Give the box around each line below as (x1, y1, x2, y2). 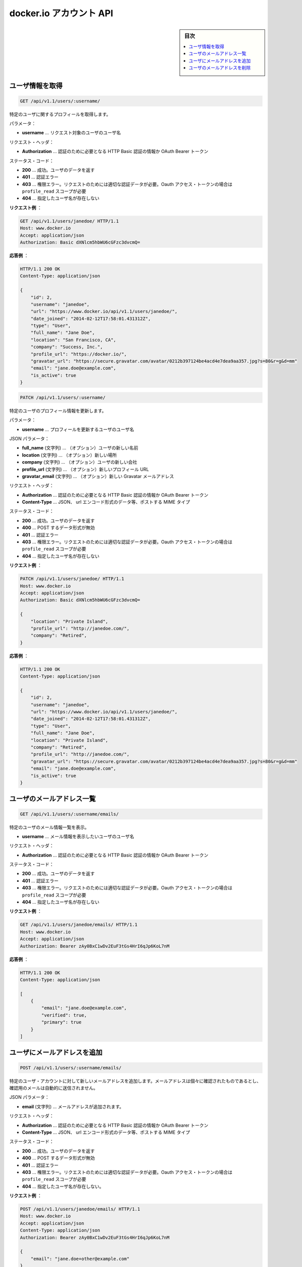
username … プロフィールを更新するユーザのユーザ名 (22, 426, 134, 432)
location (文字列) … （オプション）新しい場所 (22, 452, 117, 458)
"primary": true (41, 1019, 82, 1025)
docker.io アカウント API (9, 8, 113, 19)
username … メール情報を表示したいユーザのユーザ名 (22, 833, 135, 839)
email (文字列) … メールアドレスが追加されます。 (22, 1103, 124, 1109)
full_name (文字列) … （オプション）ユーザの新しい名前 (22, 445, 139, 451)
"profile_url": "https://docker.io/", (30, 351, 127, 357)
